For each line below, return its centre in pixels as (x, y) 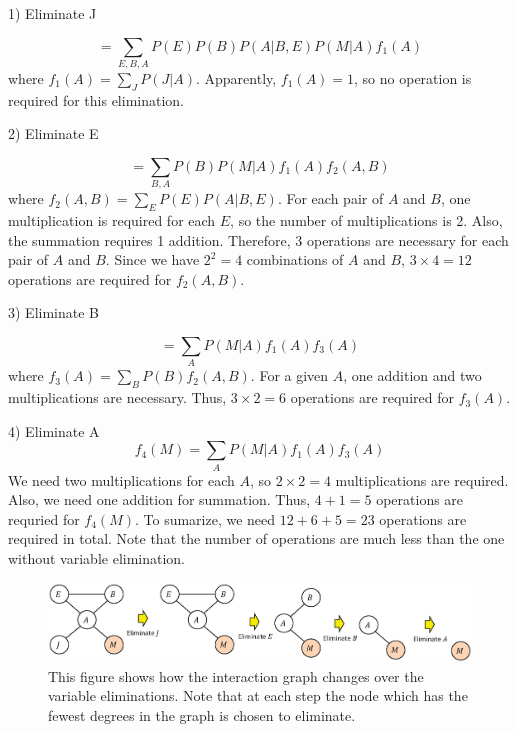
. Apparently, (236, 77)
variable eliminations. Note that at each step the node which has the (258, 695)
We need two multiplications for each (121, 479)
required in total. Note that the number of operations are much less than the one (256, 538)
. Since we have (152, 259)
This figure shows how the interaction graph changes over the (236, 675)
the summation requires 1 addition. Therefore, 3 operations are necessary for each (258, 239)
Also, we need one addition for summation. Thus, (159, 499)
